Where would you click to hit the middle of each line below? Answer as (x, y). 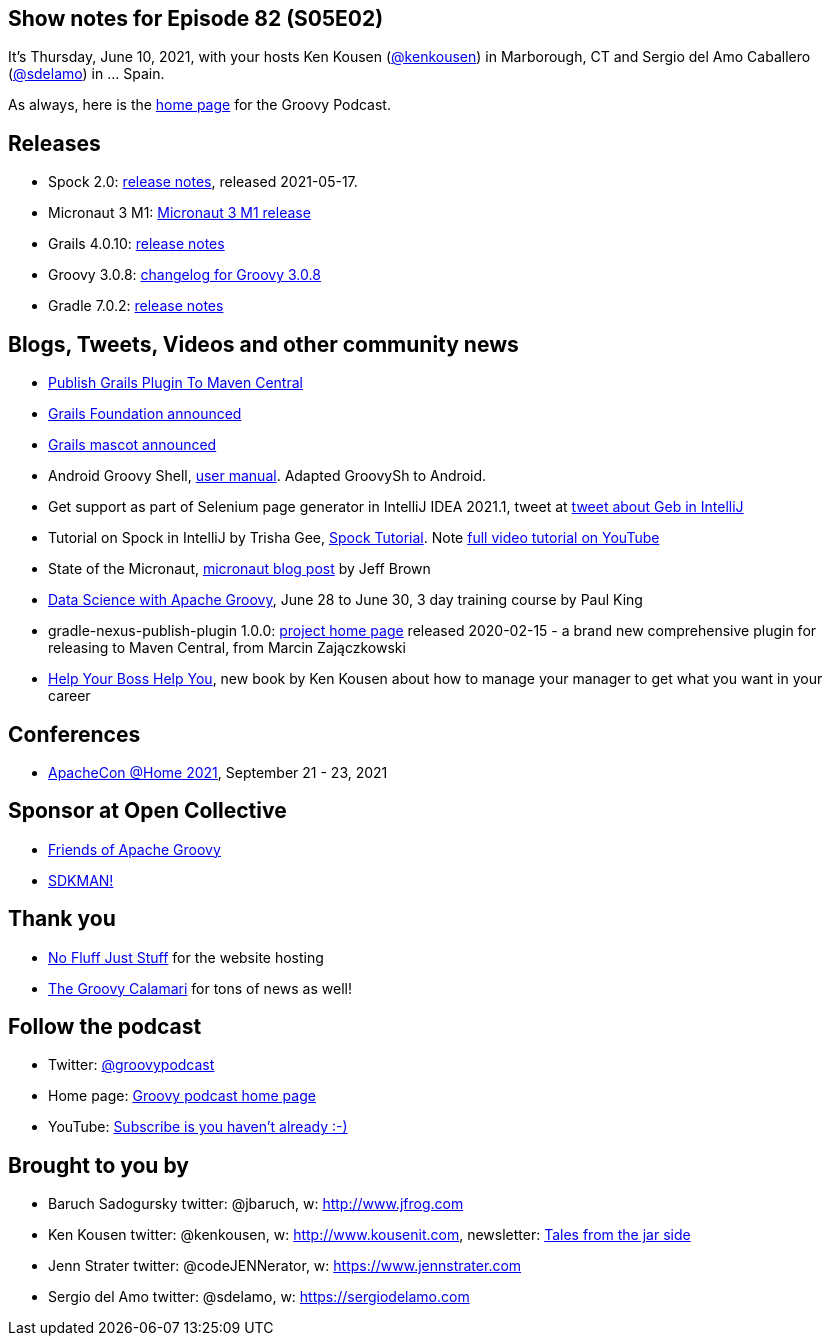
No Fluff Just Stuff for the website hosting (186, 957)
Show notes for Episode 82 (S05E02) (196, 18)
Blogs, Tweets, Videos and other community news (263, 344)
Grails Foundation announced (145, 414)
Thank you (62, 919)
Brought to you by (98, 1165)
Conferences (74, 734)
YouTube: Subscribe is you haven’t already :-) (198, 1127)
